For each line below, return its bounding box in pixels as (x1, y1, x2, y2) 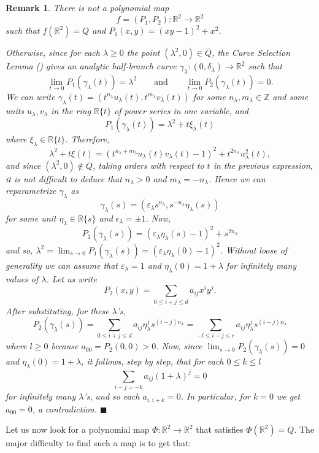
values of (6, 272, 39, 285)
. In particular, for (180, 390, 250, 403)
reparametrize (6, 184, 56, 197)
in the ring (51, 104, 91, 117)
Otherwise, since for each (6, 46, 100, 59)
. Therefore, (65, 133, 110, 145)
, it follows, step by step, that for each (81, 355, 224, 368)
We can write (6, 90, 55, 103)
